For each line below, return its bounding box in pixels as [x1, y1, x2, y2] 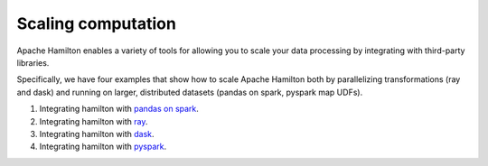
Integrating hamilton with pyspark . [39, 141, 167, 152]
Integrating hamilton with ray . [39, 115, 148, 126]
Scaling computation [16, 14, 176, 33]
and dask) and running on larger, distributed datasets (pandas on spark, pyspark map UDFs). [16, 87, 363, 97]
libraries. [16, 57, 50, 68]
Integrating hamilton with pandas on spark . [39, 104, 199, 115]
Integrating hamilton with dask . [39, 128, 155, 139]
